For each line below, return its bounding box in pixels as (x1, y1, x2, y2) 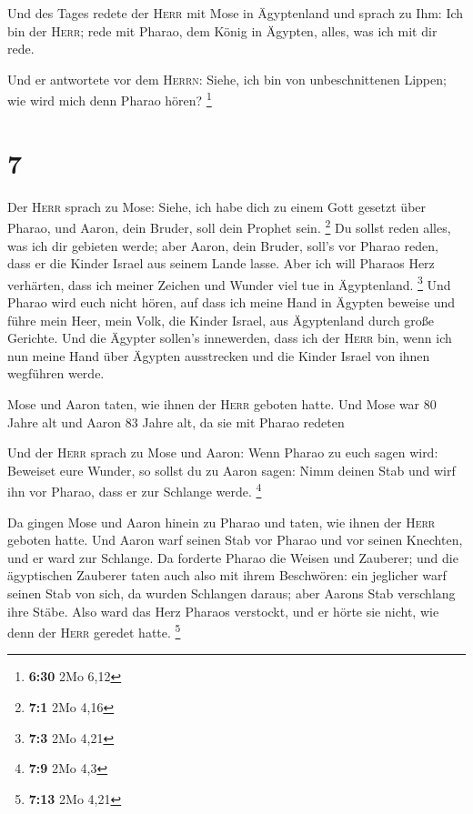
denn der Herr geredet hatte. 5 (7, 620, 181, 641)
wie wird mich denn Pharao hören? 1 (7, 88, 212, 110)
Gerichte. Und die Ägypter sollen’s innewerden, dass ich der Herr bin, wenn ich (7, 328, 452, 347)
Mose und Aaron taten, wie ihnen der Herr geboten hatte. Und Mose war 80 (7, 395, 437, 413)
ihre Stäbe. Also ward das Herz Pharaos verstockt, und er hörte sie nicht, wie (7, 601, 439, 620)
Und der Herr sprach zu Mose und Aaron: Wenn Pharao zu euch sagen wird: (7, 443, 438, 462)
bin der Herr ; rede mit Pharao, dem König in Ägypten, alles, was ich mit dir (7, 21, 438, 40)
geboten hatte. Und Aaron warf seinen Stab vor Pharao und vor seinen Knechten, (7, 530, 463, 549)
